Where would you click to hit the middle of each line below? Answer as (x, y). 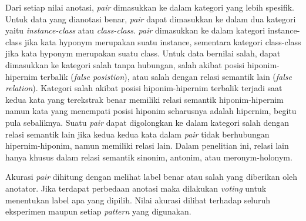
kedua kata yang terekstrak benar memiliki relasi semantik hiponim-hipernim (144, 99)
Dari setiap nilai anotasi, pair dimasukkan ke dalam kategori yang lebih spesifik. (150, 7)
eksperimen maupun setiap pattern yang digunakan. (98, 211)
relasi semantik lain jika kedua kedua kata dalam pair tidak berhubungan (137, 134)
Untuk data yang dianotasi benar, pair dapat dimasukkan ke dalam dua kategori (151, 19)
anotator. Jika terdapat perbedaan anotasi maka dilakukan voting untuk (136, 188)
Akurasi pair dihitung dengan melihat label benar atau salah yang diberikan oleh (152, 177)
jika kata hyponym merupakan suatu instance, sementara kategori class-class (163, 41)
